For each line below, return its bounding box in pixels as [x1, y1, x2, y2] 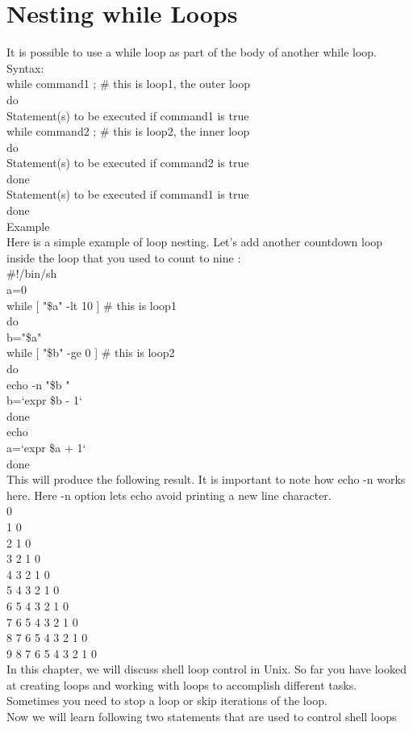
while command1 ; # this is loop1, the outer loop [6, 75, 250, 92]
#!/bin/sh [6, 265, 57, 282]
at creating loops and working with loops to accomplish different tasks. [6, 676, 357, 693]
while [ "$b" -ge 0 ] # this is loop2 [6, 344, 175, 361]
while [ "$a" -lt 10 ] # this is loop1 [6, 296, 177, 313]
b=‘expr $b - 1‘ [6, 392, 82, 409]
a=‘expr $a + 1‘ [6, 438, 86, 455]
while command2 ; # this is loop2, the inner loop [6, 123, 250, 140]
